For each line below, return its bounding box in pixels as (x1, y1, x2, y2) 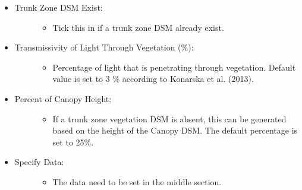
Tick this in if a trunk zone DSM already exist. (52, 21, 224, 33)
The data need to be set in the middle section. (52, 175, 222, 188)
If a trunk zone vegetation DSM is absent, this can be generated (52, 112, 287, 125)
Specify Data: (14, 156, 64, 168)
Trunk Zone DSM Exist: (14, 1, 103, 13)
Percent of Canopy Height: (14, 92, 112, 104)
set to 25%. (52, 135, 94, 148)
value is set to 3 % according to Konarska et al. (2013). (52, 72, 254, 85)
